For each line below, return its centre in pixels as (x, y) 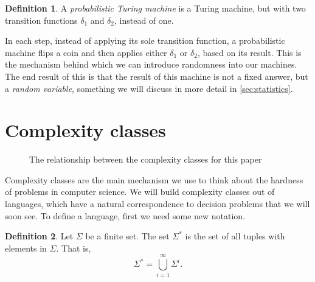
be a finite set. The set (127, 236)
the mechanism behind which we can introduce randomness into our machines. (151, 64)
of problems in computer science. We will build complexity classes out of (140, 192)
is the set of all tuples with (235, 236)
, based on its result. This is (249, 52)
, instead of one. (144, 20)
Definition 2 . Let (39, 236)
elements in (26, 248)
